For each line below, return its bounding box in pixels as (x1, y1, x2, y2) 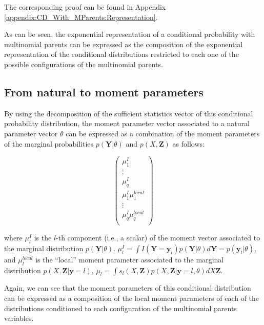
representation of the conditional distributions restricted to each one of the (4, 49, 239, 59)
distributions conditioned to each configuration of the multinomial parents (4, 302, 237, 313)
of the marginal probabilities (4, 138, 94, 149)
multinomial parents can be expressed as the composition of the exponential (4, 38, 243, 49)
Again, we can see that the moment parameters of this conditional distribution (4, 282, 251, 293)
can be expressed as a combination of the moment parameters (66, 128, 260, 138)
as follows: (172, 138, 205, 149)
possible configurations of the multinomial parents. (4, 58, 163, 69)
